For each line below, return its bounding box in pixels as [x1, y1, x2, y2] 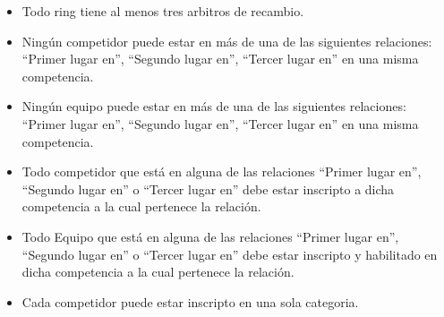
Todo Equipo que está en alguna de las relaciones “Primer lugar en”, [21, 227, 399, 245]
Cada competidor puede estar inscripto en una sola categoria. [21, 292, 359, 311]
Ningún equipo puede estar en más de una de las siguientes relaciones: [21, 97, 406, 116]
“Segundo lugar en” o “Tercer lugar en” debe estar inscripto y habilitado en [21, 244, 438, 263]
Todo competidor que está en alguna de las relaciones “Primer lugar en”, [21, 162, 422, 181]
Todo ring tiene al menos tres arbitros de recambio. [21, 2, 304, 20]
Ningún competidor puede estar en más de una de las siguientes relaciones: [21, 31, 432, 50]
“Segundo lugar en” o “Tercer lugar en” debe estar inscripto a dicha [21, 179, 395, 198]
